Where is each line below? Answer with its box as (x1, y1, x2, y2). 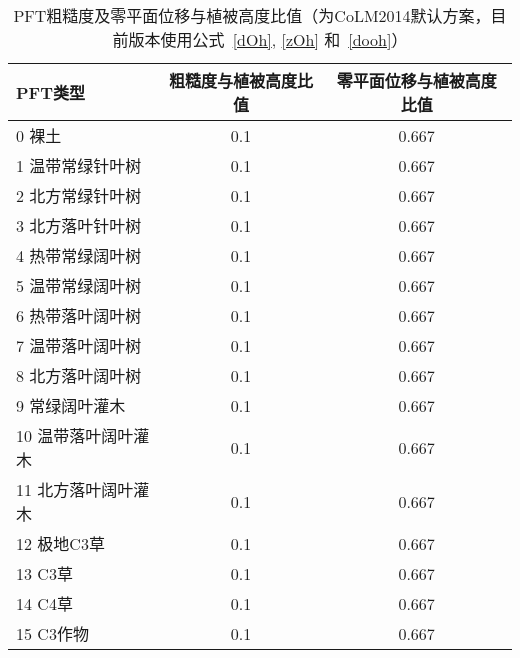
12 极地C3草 (16, 532, 105, 555)
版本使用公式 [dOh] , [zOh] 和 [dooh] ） (128, 28, 408, 51)
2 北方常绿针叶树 (16, 184, 142, 207)
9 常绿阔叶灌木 (16, 394, 126, 417)
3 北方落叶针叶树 (16, 214, 142, 237)
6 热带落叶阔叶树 (16, 304, 142, 327)
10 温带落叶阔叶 (16, 424, 134, 447)
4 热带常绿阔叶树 (16, 244, 142, 267)
